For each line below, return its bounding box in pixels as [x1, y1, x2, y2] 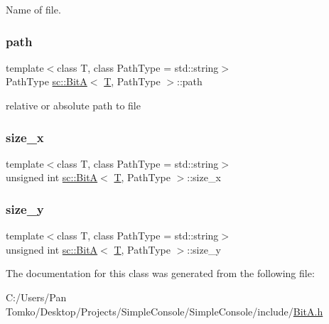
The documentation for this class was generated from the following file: [6, 266, 315, 281]
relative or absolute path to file [6, 98, 141, 112]
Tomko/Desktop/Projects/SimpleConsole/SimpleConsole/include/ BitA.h [6, 303, 323, 318]
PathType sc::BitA [6, 74, 87, 89]
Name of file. [6, 2, 61, 16]
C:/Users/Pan [6, 290, 67, 304]
